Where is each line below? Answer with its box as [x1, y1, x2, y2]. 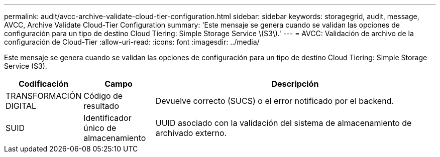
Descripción [271, 79, 319, 89]
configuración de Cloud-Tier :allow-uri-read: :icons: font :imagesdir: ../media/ [4, 38, 260, 46]
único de [83, 123, 117, 133]
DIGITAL [6, 101, 37, 111]
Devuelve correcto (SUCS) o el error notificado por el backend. [155, 96, 394, 106]
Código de [83, 91, 123, 101]
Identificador [83, 113, 132, 123]
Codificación [18, 79, 69, 89]
